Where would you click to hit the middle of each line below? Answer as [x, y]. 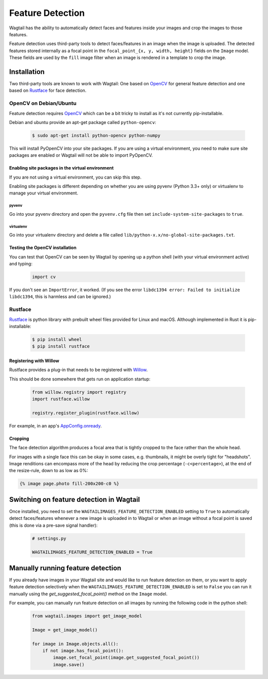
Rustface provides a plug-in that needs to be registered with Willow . [78, 370]
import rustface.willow [61, 399]
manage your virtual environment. [44, 193]
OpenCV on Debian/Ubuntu [43, 103]
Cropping [19, 438]
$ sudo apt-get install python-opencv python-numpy [96, 135]
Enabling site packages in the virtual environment [62, 168]
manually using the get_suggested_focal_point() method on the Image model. [88, 594]
